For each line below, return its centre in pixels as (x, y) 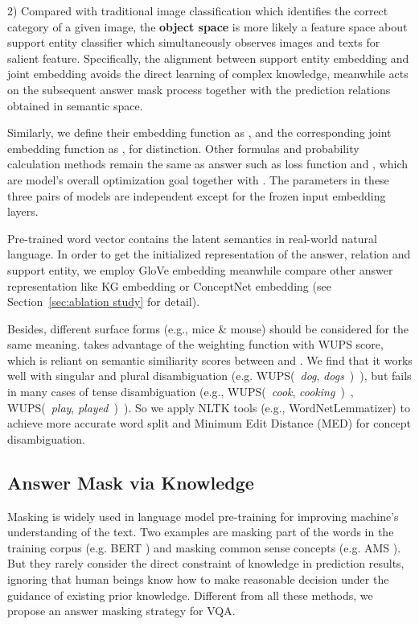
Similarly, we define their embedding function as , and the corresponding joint (199, 132)
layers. (23, 211)
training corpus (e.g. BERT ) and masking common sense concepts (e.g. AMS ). (204, 547)
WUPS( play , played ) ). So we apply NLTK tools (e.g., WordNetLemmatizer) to (209, 407)
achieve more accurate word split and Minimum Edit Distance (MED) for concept (209, 423)
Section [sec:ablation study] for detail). (104, 302)
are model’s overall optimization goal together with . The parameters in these (198, 179)
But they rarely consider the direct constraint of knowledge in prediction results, (206, 563)
